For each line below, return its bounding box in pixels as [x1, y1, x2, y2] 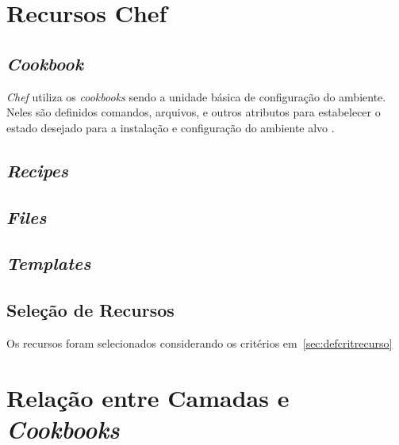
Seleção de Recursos [6, 298, 175, 322]
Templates [6, 251, 91, 276]
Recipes [6, 158, 68, 182]
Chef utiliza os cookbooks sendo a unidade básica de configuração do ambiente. [6, 88, 386, 105]
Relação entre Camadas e [6, 381, 290, 413]
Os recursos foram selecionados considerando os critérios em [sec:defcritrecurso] [6, 334, 393, 351]
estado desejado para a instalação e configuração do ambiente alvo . [6, 119, 335, 135]
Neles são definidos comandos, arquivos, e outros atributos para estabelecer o [6, 104, 381, 120]
